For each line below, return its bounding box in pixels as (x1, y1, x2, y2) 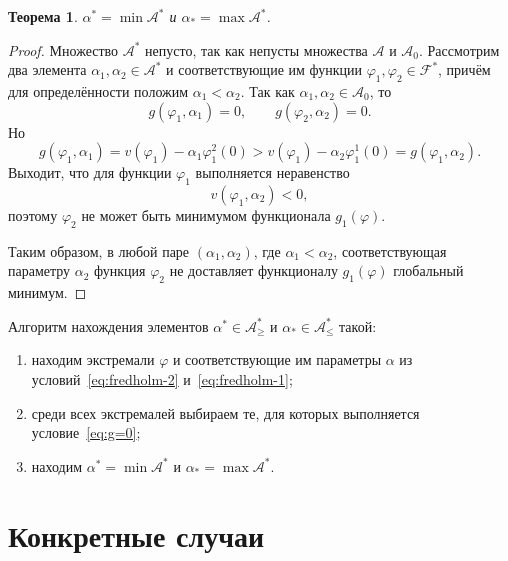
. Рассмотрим (419, 39, 500, 60)
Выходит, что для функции (8, 162, 172, 183)
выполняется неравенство (195, 162, 350, 183)
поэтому (8, 204, 58, 225)
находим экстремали (31, 349, 155, 370)
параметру (8, 260, 71, 281)
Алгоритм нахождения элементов (8, 315, 209, 336)
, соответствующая (333, 240, 447, 261)
